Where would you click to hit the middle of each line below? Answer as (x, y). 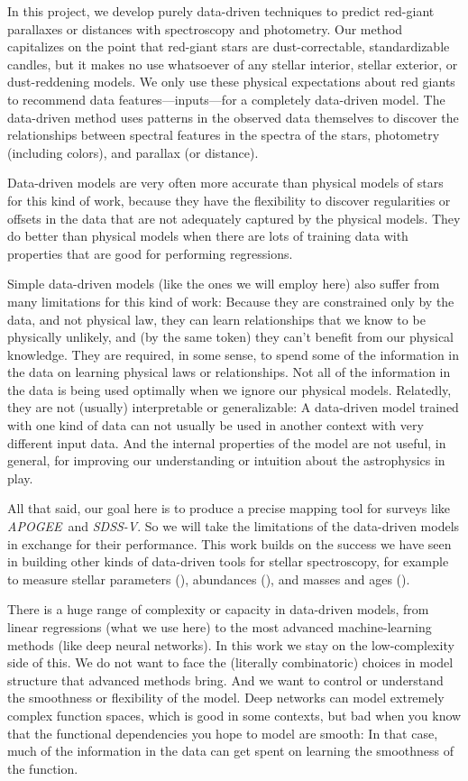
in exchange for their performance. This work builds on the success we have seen (229, 543)
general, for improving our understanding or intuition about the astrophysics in (226, 460)
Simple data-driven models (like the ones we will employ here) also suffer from (224, 284)
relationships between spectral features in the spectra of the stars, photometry (224, 135)
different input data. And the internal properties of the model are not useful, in (227, 442)
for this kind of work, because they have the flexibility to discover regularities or (229, 200)
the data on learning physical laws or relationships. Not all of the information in (229, 372)
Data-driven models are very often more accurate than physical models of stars (225, 183)
